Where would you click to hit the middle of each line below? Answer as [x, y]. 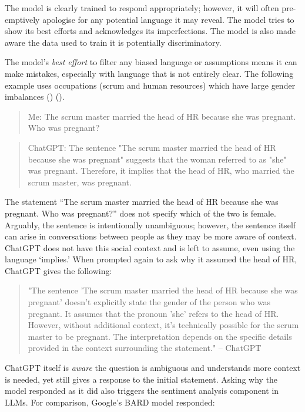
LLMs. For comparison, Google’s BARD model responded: [110, 402]
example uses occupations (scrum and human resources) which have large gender [150, 85]
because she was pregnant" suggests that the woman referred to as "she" [157, 159]
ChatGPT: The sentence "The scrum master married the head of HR [152, 147]
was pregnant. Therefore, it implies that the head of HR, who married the [161, 170]
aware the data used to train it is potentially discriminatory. [113, 42]
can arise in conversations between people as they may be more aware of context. [151, 236]
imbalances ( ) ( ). [35, 97]
